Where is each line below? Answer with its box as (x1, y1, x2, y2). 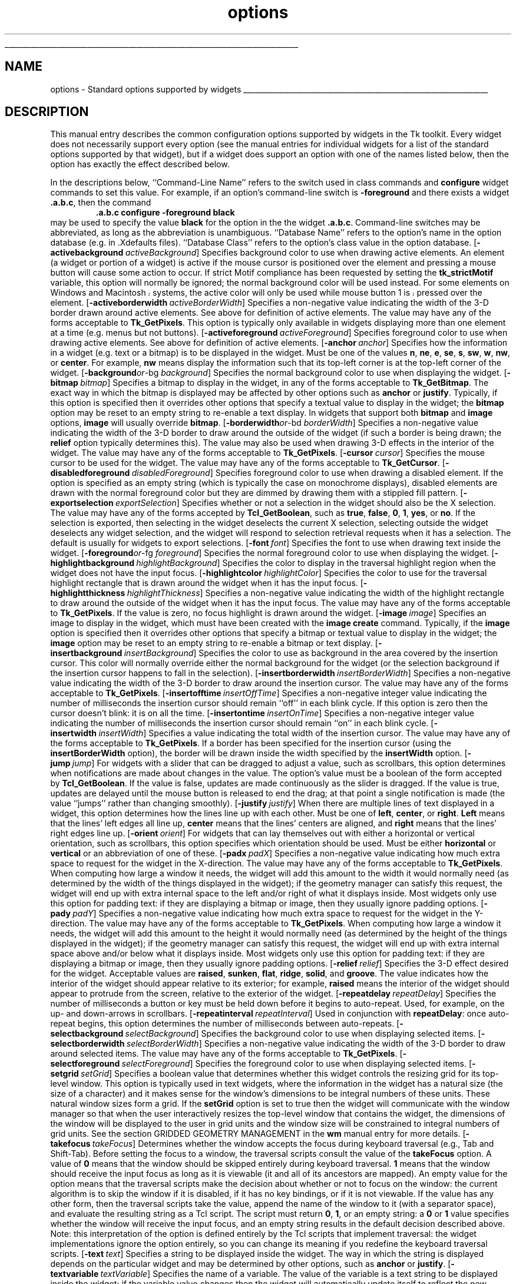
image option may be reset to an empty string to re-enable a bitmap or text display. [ (50, 638, 378, 648)
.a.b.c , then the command (50, 197, 151, 208)
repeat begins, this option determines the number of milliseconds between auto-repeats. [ (50, 1018, 400, 1029)
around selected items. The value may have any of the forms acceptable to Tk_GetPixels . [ (50, 1048, 403, 1059)
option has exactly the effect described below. (50, 159, 230, 170)
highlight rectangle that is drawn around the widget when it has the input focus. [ (50, 578, 363, 588)
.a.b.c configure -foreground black (95, 207, 235, 218)
